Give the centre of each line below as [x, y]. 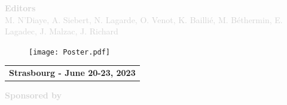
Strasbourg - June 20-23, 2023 [72, 73]
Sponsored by [33, 95]
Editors [20, 8]
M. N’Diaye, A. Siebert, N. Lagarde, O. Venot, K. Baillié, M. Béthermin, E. [144, 19]
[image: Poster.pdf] [70, 52]
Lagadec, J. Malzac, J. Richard [62, 31]
